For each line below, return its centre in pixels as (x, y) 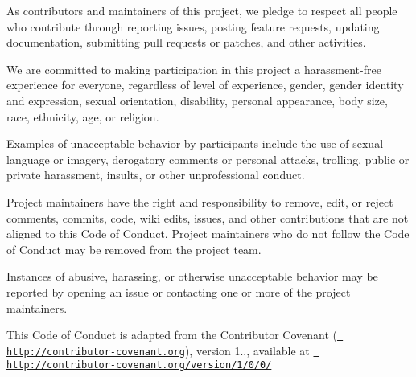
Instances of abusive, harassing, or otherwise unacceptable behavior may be (192, 276)
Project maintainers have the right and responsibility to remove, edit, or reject (200, 201)
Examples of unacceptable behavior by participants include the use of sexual (195, 143)
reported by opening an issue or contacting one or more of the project (179, 291)
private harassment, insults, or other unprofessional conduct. (156, 175)
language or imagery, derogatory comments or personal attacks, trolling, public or (208, 159)
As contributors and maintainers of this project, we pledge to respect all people (202, 10)
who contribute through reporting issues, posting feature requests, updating (193, 26)
